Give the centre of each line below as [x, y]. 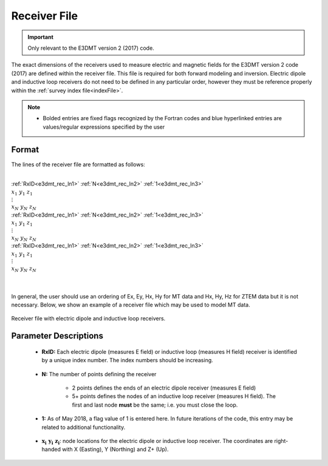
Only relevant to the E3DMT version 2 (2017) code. [91, 48]
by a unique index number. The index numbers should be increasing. [128, 360]
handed [51, 450]
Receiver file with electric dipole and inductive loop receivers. [88, 319]
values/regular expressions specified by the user [104, 127]
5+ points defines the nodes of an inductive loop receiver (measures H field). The [174, 396]
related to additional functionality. [84, 427]
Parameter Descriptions [57, 336]
